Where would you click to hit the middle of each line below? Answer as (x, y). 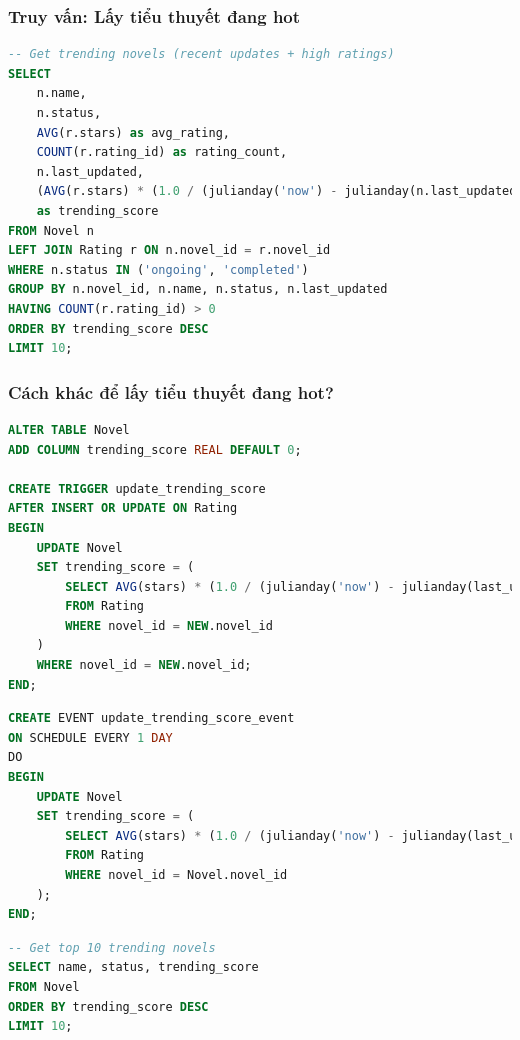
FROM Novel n (51, 230)
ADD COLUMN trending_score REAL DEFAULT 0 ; (155, 449)
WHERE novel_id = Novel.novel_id (176, 875)
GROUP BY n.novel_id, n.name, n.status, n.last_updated (198, 289)
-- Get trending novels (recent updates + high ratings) (201, 54)
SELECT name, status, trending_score (133, 967)
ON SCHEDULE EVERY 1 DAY (90, 737)
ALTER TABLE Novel (69, 429)
